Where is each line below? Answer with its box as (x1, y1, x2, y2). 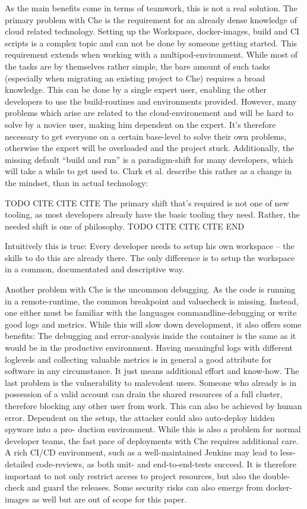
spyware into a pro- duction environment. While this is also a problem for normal (5, 423, 301, 435)
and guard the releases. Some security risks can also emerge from (27, 481, 264, 494)
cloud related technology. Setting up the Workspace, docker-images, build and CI (5, 25, 300, 37)
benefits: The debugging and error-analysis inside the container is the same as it (5, 329, 296, 342)
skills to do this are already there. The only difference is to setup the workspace (5, 251, 295, 263)
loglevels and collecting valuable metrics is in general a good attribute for (5, 353, 272, 365)
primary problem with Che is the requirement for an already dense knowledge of (5, 13, 297, 26)
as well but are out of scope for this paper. (31, 492, 187, 505)
